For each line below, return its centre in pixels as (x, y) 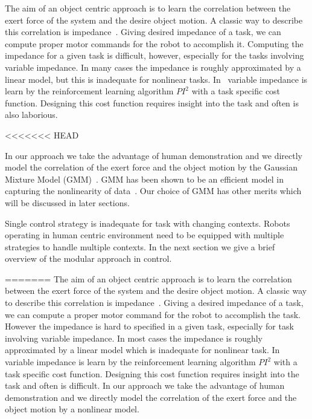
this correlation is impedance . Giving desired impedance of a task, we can (143, 32)
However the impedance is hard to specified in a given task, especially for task (149, 326)
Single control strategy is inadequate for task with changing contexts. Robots (148, 223)
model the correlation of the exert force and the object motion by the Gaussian (151, 167)
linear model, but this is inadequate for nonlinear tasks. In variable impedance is (156, 79)
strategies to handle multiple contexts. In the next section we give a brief (140, 246)
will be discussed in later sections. (67, 202)
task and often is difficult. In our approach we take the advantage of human (145, 385)
